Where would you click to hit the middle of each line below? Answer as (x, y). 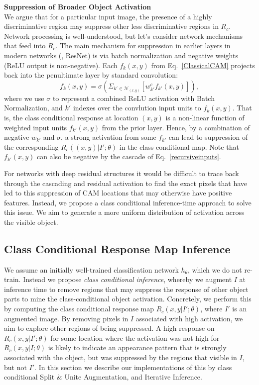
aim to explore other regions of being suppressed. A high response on (109, 328)
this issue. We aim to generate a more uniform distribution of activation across (124, 212)
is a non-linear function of (205, 117)
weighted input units (36, 127)
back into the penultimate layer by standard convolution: (91, 75)
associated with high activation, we (189, 318)
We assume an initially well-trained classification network (91, 269)
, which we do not (215, 269)
